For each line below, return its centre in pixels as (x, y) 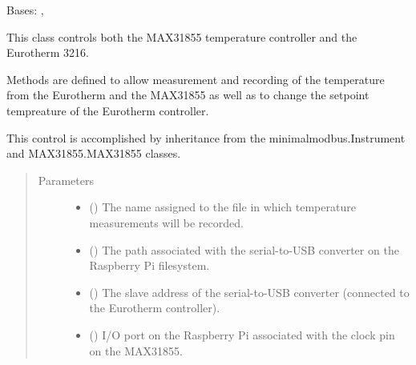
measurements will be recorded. (166, 222)
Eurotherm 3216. (48, 52)
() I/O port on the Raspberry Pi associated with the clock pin (242, 334)
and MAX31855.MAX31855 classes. (94, 153)
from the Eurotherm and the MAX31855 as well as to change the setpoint (188, 95)
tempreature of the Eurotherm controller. (108, 110)
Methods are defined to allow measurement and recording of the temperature (196, 79)
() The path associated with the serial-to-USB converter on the (244, 249)
